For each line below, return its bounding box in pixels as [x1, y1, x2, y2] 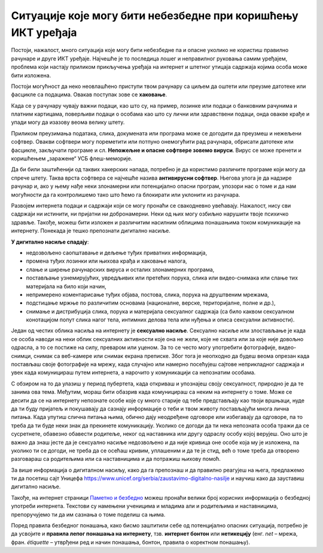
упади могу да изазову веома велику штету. [11, 118, 125, 126]
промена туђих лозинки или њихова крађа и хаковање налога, [26, 257, 188, 265]
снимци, [11, 352, 32, 359]
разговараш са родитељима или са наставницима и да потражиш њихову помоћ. [11, 455, 221, 463]
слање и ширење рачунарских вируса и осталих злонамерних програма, [26, 266, 215, 273]
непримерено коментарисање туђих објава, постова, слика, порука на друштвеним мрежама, [26, 291, 269, 298]
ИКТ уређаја [11, 26, 77, 39]
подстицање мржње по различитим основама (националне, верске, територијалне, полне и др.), [26, 299, 276, 306]
